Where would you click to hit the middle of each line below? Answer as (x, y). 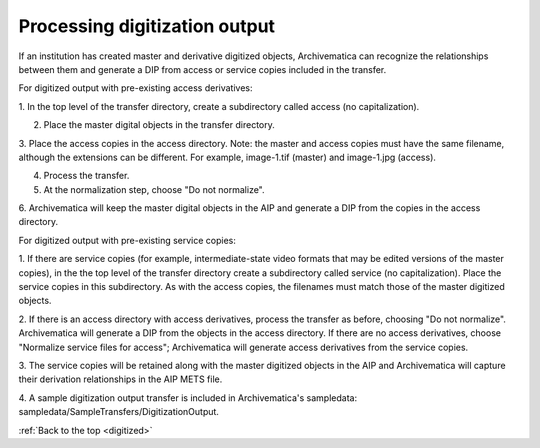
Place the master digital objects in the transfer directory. (159, 125)
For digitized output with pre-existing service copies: (127, 240)
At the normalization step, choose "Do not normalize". (154, 189)
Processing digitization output (146, 26)
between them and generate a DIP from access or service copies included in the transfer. (202, 69)
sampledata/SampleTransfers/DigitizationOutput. (119, 412)
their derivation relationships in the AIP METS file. (120, 379)
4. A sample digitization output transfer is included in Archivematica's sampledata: (188, 397)
